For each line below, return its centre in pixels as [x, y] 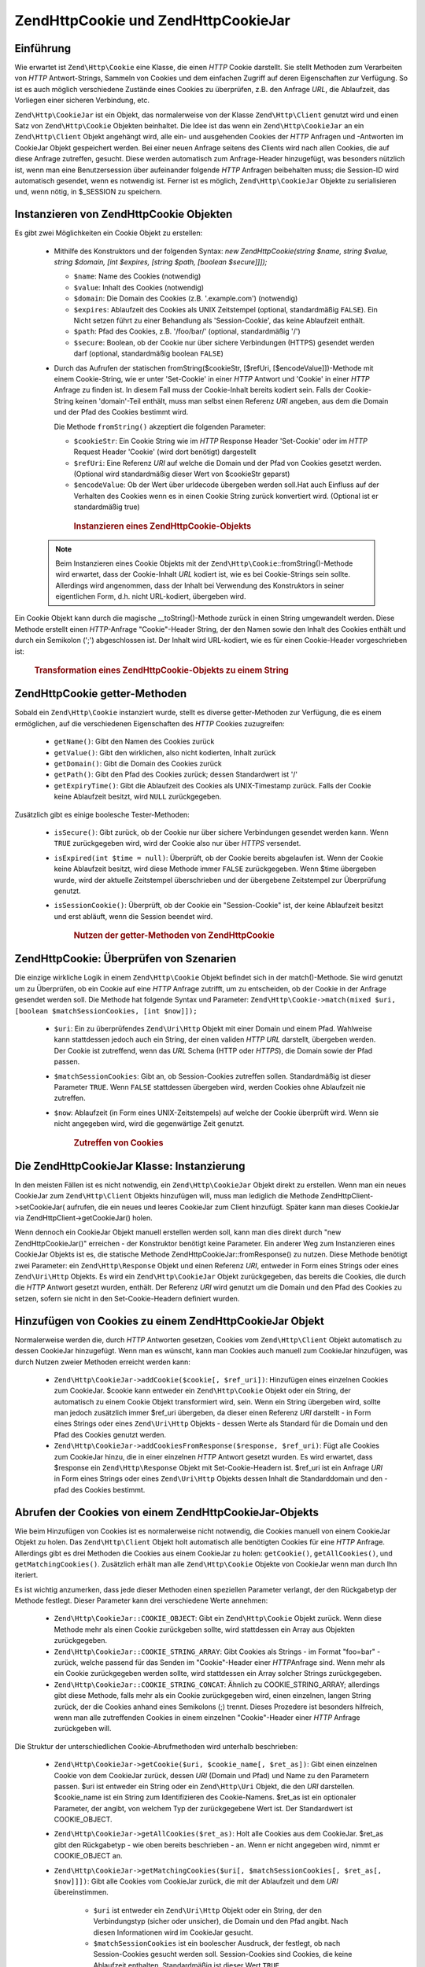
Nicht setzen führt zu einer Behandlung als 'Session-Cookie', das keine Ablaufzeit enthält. [219, 320]
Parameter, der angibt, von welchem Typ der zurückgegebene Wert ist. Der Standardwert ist [203, 1808]
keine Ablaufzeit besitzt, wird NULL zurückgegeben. [138, 797]
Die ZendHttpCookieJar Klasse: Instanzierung [130, 1166]
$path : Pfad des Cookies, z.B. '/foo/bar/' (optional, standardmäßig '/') [187, 331]
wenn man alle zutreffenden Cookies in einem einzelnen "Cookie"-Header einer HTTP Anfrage [207, 1717]
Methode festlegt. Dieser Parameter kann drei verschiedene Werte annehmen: [141, 1600]
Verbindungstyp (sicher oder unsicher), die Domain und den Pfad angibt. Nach [221, 1921]
